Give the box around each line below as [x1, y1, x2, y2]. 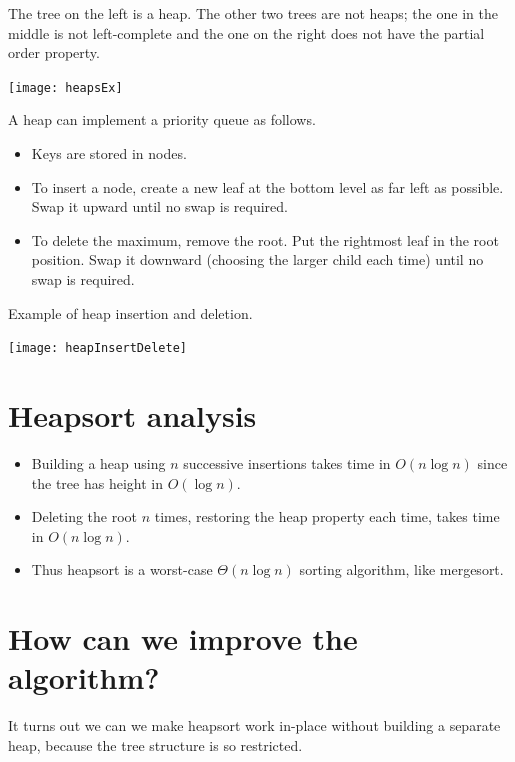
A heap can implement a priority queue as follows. [8, 109, 316, 130]
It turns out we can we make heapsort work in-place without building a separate [8, 715, 501, 736]
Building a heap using [31, 452, 166, 473]
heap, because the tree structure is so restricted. [8, 734, 303, 755]
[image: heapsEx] [8, 80, 123, 95]
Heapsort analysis [8, 395, 257, 436]
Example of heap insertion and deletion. [8, 302, 253, 323]
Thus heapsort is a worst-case [31, 559, 213, 580]
